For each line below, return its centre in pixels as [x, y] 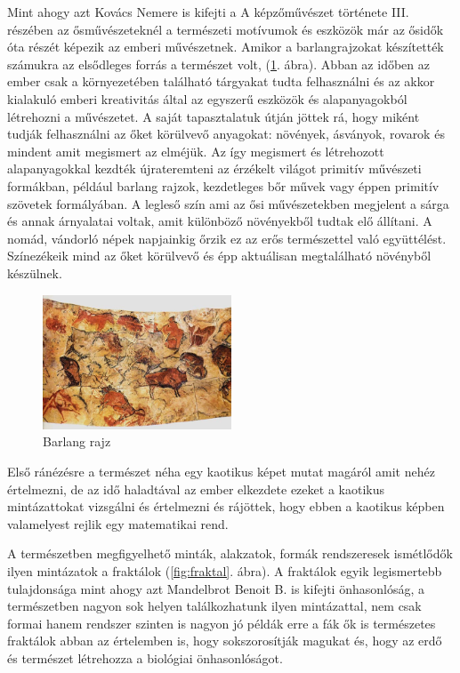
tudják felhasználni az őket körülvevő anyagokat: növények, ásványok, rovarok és [226, 134]
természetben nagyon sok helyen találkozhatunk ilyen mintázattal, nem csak [214, 606]
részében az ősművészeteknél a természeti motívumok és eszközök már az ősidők [226, 29]
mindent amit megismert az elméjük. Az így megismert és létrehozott [196, 151]
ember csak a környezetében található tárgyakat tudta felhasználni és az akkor [221, 81]
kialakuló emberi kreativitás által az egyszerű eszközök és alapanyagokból [207, 98]
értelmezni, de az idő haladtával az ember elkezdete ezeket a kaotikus [196, 489]
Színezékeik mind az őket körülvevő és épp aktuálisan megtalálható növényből [219, 256]
